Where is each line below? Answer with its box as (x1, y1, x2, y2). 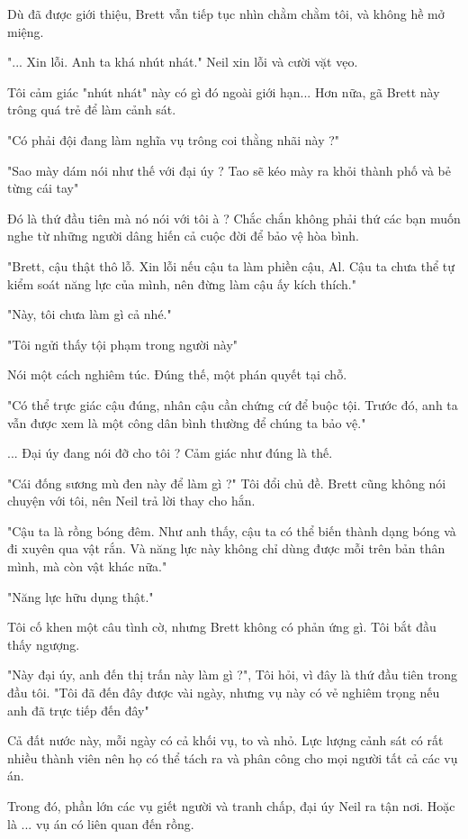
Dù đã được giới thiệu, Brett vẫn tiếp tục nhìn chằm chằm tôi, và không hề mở (7, 5, 445, 23)
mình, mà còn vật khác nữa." (7, 557, 167, 576)
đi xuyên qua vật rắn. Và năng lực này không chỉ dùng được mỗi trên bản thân (7, 539, 445, 558)
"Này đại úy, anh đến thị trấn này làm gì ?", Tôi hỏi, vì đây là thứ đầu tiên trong (7, 665, 457, 684)
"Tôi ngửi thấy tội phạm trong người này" (7, 334, 238, 353)
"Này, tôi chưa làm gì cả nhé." (7, 305, 172, 324)
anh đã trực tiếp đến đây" (7, 700, 149, 719)
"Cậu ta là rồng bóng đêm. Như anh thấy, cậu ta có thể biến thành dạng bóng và (7, 521, 456, 540)
